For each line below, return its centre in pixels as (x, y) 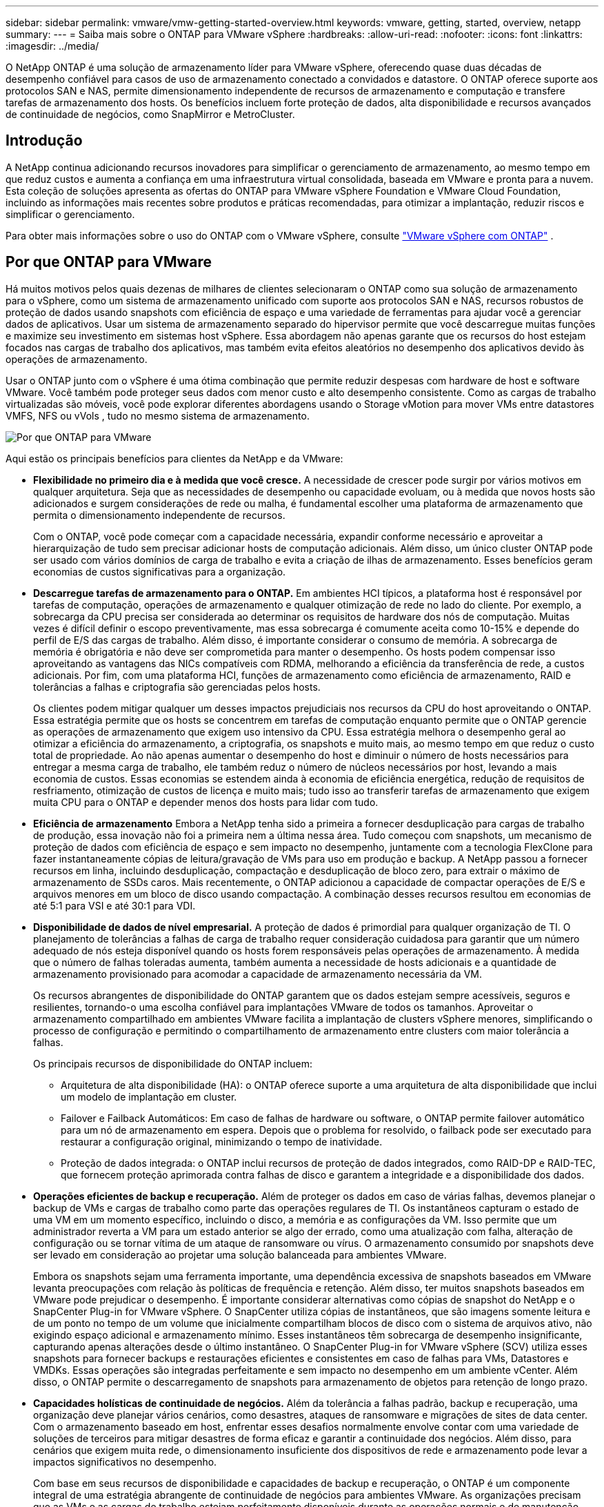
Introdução (44, 141)
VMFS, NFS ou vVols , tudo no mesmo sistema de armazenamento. (158, 415)
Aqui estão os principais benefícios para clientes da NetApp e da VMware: (174, 458)
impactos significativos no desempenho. (125, 1461)
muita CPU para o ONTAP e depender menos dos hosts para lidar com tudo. (206, 802)
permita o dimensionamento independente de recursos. (159, 515)
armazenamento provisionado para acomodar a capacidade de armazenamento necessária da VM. (258, 974)
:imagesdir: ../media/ (52, 46)
